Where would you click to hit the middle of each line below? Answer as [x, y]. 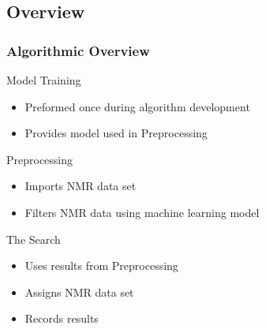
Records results [62, 318]
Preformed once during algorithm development [137, 106]
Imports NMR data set [81, 186]
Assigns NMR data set [79, 292]
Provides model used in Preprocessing [116, 133]
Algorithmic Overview [78, 50]
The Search [34, 239]
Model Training [44, 80]
